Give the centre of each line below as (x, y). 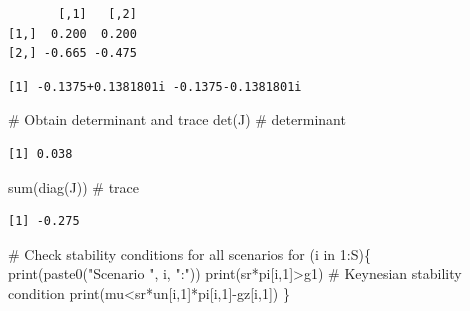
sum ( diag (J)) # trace (74, 186)
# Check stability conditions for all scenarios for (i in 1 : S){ (189, 253)
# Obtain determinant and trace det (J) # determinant (177, 119)
